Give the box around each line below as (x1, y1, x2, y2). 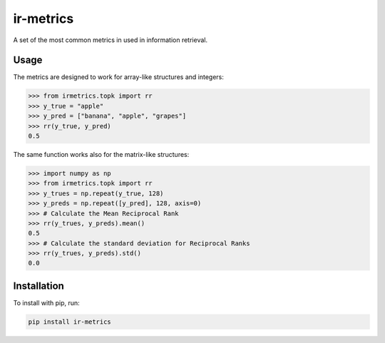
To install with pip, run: (13, 298, 80, 307)
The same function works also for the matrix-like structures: (13, 150, 190, 158)
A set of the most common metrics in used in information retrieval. (13, 36, 208, 44)
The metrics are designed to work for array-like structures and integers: (13, 73, 224, 81)
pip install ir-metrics (28, 317, 112, 326)
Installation (13, 280, 64, 292)
